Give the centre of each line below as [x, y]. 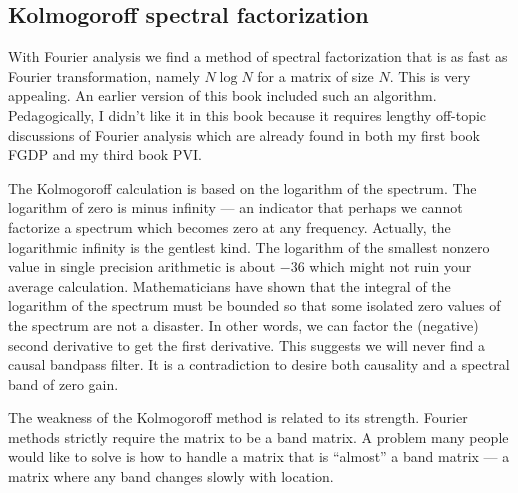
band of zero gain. [63, 383]
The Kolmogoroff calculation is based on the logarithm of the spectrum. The [242, 187]
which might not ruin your [390, 266]
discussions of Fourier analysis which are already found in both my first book [244, 134]
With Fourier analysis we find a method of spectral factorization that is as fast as [258, 56]
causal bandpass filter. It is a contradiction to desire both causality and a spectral [259, 364]
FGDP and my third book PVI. [105, 154]
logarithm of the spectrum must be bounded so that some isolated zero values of [254, 305]
